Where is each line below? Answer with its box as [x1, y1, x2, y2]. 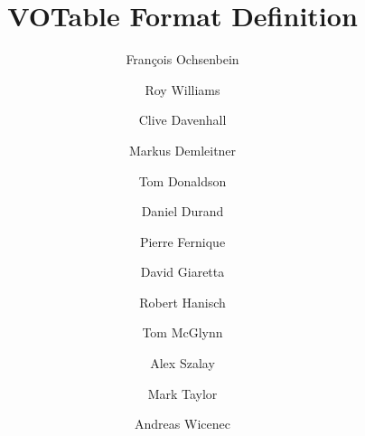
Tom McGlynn [142, 323, 223, 342]
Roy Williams [145, 80, 220, 99]
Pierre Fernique [139, 232, 226, 251]
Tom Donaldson [138, 171, 227, 190]
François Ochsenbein [126, 50, 239, 69]
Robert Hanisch [139, 292, 226, 311]
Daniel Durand [141, 202, 224, 221]
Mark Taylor [147, 384, 218, 403]
